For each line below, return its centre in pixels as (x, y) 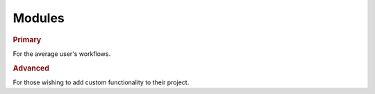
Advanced (31, 68)
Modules (39, 18)
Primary (27, 39)
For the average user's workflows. (62, 54)
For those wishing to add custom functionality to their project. (101, 82)
